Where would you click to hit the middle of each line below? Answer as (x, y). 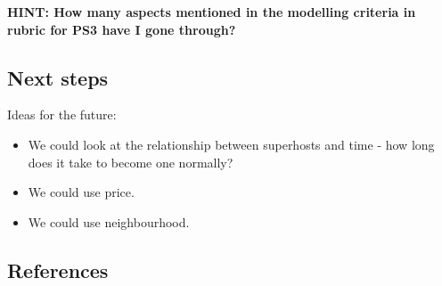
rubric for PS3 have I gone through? (122, 29)
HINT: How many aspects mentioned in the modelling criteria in (212, 12)
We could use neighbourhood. (109, 221)
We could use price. (81, 192)
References (58, 270)
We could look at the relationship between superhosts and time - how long (231, 144)
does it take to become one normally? (131, 162)
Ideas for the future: (62, 114)
